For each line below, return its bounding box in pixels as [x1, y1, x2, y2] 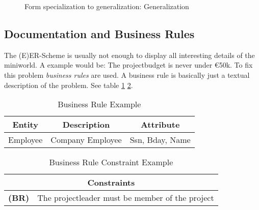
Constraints [87, 176, 135, 189]
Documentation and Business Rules [4, 25, 195, 41]
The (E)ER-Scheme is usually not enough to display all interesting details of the [4, 49, 255, 60]
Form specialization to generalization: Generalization [24, 1, 189, 11]
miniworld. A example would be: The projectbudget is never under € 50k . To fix [4, 59, 253, 70]
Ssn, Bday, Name [129, 134, 191, 146]
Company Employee [50, 134, 122, 146]
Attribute [140, 118, 180, 131]
